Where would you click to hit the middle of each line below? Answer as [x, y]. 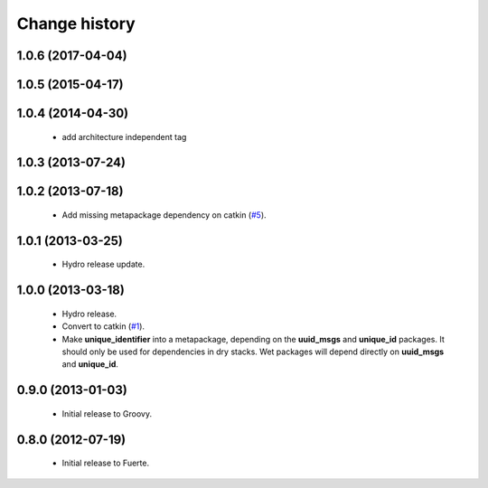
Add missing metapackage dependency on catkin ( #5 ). [164, 215]
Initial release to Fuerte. [105, 463]
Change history [76, 23]
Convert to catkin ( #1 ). [103, 326]
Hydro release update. [103, 264]
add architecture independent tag [124, 136]
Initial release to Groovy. [107, 413]
